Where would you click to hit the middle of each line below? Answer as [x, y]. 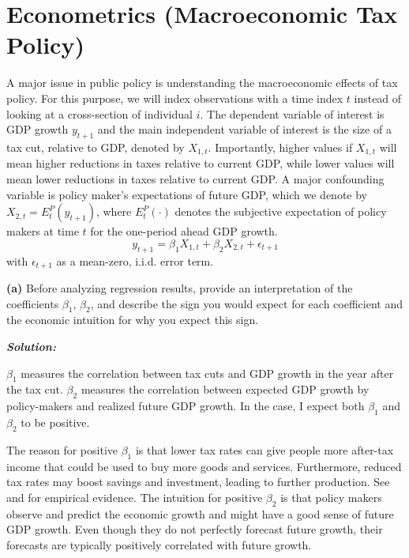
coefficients [33, 303]
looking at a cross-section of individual [99, 113]
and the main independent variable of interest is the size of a [244, 129]
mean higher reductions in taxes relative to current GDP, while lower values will [201, 163]
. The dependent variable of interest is [292, 113]
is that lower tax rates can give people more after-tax [265, 449]
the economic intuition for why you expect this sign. [133, 320]
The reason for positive [62, 449]
